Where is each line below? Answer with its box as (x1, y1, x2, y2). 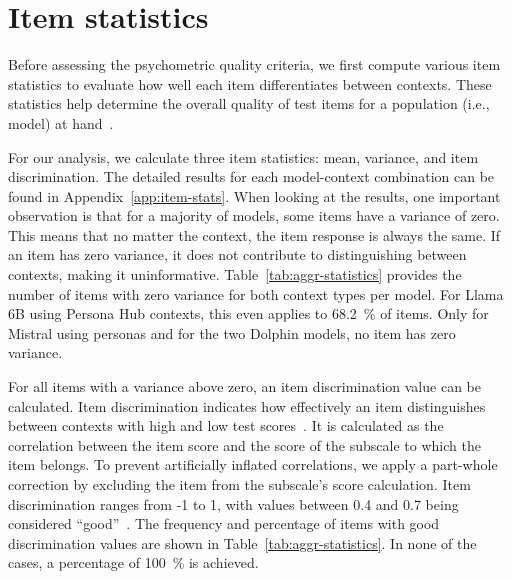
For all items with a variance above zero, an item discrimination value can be (8, 376, 481, 397)
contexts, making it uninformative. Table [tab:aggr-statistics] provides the (8, 264, 462, 285)
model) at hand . (8, 112, 114, 133)
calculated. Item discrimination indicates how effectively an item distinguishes (8, 395, 486, 416)
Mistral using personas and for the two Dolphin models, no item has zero (8, 322, 456, 343)
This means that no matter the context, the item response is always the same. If (8, 224, 501, 245)
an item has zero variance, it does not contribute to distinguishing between (8, 244, 467, 265)
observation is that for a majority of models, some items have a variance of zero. (8, 205, 500, 226)
